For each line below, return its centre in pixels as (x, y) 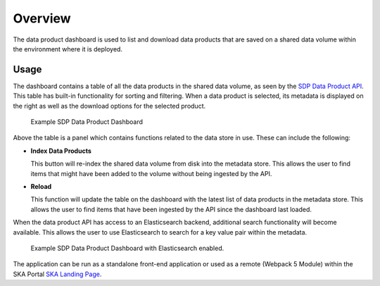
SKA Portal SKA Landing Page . (57, 274)
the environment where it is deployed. (68, 49)
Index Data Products (61, 151)
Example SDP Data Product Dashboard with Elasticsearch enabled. (127, 248)
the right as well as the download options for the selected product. (109, 106)
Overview (42, 18)
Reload (41, 186)
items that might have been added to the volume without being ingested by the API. (151, 173)
